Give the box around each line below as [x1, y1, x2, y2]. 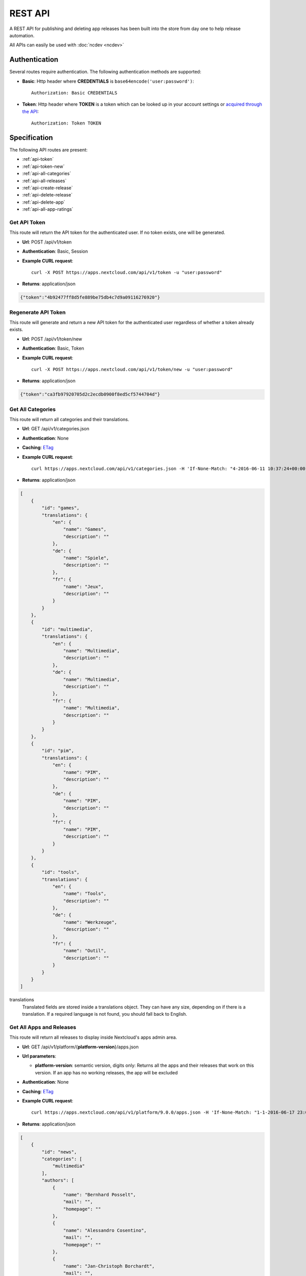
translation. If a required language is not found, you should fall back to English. [22, 1011, 187, 1017]
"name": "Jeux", [63, 583, 104, 590]
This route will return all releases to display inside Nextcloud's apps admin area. [9, 1034, 177, 1041]
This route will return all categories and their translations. [9, 416, 130, 423]
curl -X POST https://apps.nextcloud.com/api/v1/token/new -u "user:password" [31, 366, 233, 372]
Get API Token [9, 218, 45, 226]
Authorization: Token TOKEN [31, 120, 101, 126]
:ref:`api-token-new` [22, 163, 65, 169]
